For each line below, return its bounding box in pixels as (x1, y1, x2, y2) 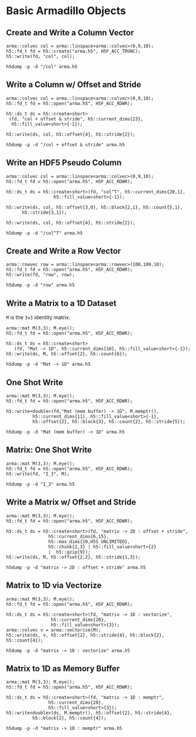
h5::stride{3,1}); (21, 209, 67, 216)
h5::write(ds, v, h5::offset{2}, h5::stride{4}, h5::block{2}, (6, 632, 165, 638)
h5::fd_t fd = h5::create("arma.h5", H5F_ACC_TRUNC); (6, 48, 141, 54)
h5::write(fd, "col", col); (6, 54, 75, 60)
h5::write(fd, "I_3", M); (6, 471, 69, 477)
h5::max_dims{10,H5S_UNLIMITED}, (48, 538, 131, 544)
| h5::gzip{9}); (48, 549, 91, 555)
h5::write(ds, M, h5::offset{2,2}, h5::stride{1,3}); (6, 554, 141, 560)
